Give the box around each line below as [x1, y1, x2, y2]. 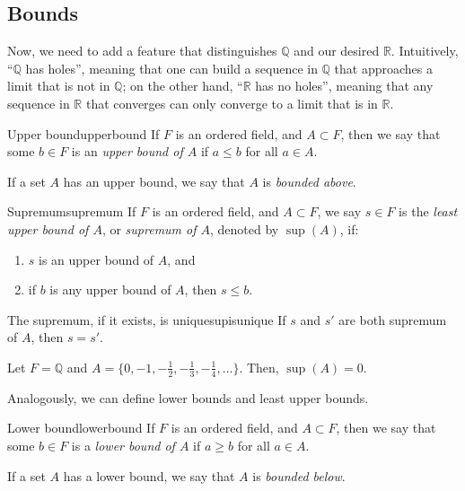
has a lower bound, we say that [63, 466, 235, 485]
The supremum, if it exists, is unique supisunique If [7, 310, 286, 329]
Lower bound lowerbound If [7, 418, 155, 437]
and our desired [294, 41, 380, 60]
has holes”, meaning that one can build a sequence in [25, 58, 318, 77]
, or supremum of [101, 219, 197, 238]
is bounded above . [262, 171, 356, 190]
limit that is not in [7, 76, 110, 95]
